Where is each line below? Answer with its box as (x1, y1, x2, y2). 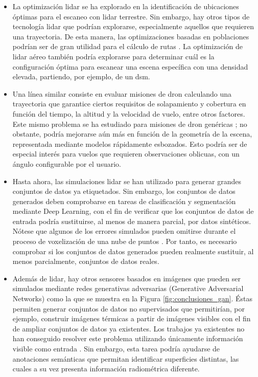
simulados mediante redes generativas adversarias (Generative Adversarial (12, 283, 244, 294)
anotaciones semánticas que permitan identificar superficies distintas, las (12, 353, 239, 364)
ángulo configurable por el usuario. (12, 158, 121, 169)
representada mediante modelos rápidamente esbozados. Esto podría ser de (12, 138, 247, 149)
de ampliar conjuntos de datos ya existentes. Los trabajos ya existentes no (12, 323, 245, 334)
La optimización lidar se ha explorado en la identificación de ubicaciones (12, 1, 239, 11)
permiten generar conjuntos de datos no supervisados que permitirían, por (12, 303, 245, 314)
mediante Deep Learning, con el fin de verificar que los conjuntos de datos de (12, 206, 254, 216)
